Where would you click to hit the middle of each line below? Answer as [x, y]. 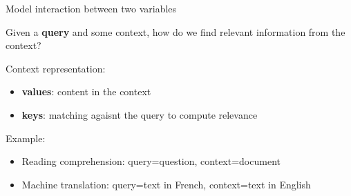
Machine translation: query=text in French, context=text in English [166, 184]
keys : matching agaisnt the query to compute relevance [140, 114]
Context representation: [56, 68]
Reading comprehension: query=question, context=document [151, 161]
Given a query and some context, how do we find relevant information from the [175, 31]
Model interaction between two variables [91, 8]
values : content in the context [86, 91]
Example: [26, 138]
